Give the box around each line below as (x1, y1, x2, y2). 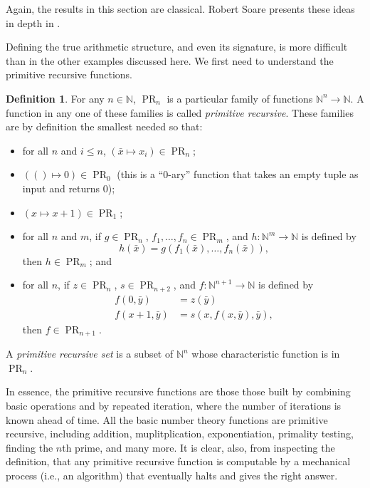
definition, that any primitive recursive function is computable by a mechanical (6, 454, 351, 469)
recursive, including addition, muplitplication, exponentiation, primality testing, (6, 426, 354, 441)
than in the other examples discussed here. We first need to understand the (6, 53, 334, 68)
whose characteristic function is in (191, 346, 340, 361)
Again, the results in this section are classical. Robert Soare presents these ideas (6, 1, 355, 16)
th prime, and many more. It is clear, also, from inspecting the (62, 440, 335, 455)
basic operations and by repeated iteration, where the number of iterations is (6, 398, 342, 413)
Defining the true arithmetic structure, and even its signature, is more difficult (6, 39, 348, 54)
